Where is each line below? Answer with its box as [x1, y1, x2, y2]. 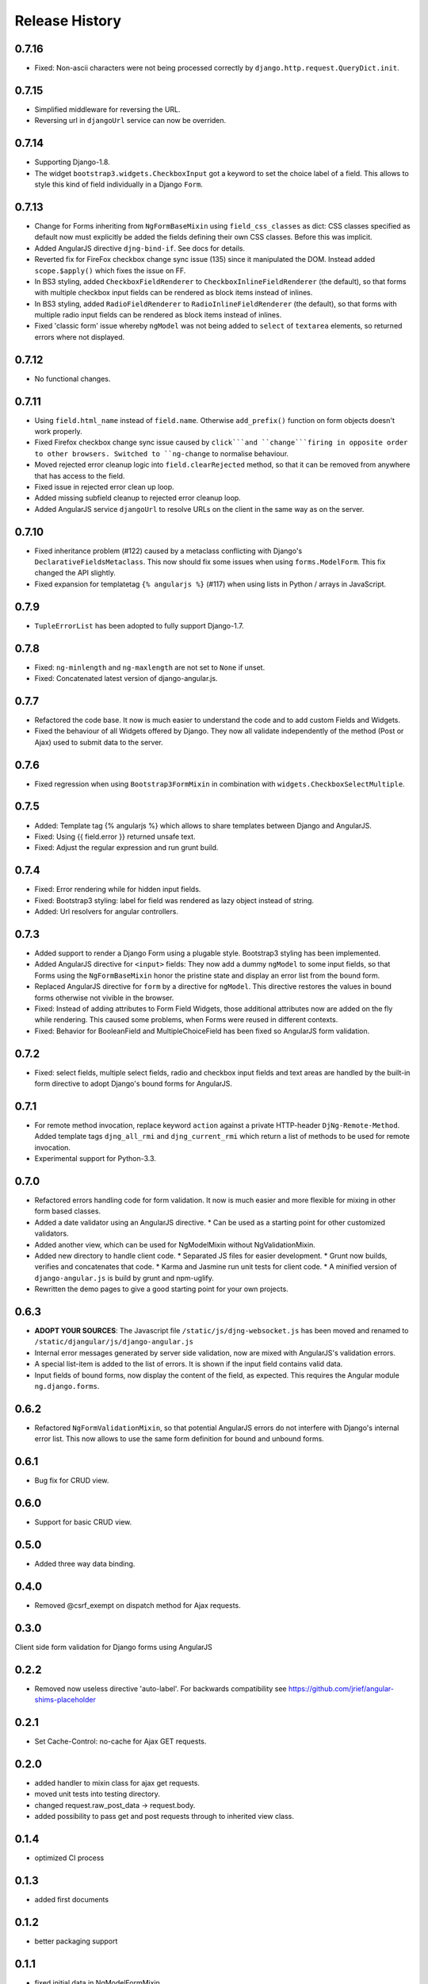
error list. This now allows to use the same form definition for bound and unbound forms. [34, 1434, 324, 1444]
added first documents [34, 1894, 109, 1904]
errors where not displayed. [34, 332, 125, 341]
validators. [34, 1228, 69, 1238]
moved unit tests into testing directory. [34, 1790, 160, 1799]
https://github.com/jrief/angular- [288, 1683, 394, 1694]
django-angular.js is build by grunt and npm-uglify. [34, 1273, 214, 1282]
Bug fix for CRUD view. [34, 1476, 109, 1486]
